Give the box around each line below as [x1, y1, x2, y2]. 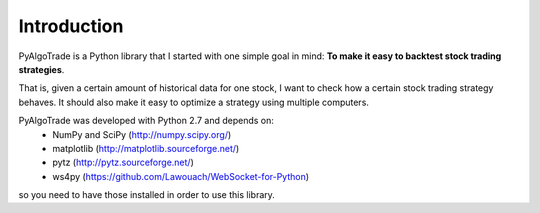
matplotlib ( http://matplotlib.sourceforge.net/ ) [52, 142, 240, 154]
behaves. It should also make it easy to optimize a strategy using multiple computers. [18, 96, 370, 108]
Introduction [18, 15, 124, 37]
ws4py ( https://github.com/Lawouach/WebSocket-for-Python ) [52, 170, 310, 182]
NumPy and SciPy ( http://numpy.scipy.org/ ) [52, 128, 232, 140]
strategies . [18, 63, 65, 75]
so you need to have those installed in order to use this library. [18, 189, 275, 201]
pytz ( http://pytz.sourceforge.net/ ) [52, 156, 194, 169]
